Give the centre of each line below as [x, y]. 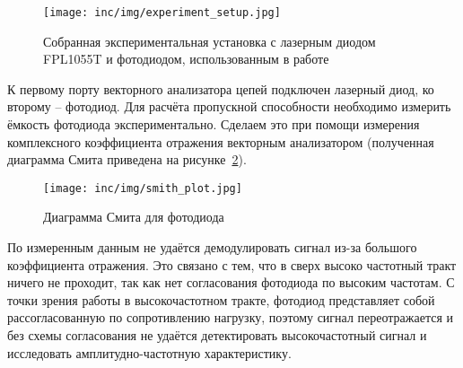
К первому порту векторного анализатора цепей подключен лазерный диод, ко [221, 88]
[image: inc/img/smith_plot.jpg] [143, 188]
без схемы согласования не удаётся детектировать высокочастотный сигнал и [217, 335]
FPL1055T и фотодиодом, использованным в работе [186, 59]
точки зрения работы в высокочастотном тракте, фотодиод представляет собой [221, 299]
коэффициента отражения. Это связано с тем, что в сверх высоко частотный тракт [232, 264]
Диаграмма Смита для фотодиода [134, 217]
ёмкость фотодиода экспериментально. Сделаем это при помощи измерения [214, 124]
